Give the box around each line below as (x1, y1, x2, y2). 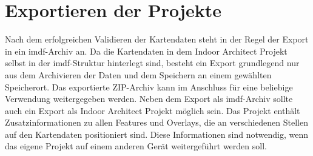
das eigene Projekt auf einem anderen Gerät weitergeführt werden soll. (5, 140, 267, 152)
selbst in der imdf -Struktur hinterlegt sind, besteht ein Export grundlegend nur (5, 56, 300, 69)
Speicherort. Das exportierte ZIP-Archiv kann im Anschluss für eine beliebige (5, 80, 293, 93)
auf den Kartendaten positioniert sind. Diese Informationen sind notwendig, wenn (5, 127, 309, 140)
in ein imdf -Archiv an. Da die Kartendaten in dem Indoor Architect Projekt (5, 44, 288, 57)
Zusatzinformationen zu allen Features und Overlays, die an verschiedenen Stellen (5, 116, 309, 129)
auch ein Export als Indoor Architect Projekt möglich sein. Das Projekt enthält (5, 104, 300, 117)
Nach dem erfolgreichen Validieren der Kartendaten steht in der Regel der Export (5, 33, 309, 46)
